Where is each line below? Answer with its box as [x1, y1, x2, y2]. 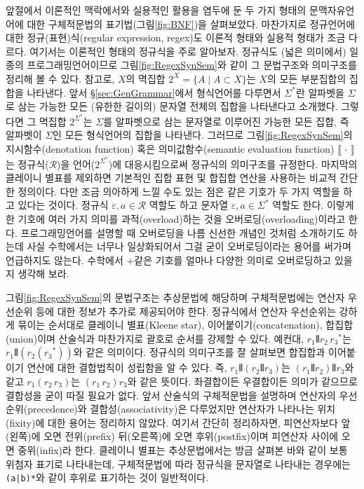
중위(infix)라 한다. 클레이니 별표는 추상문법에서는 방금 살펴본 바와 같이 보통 [18, 442, 348, 457]
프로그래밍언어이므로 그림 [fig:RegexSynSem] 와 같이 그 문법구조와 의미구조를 [27, 57, 357, 72]
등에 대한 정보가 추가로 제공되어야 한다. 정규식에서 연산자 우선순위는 [36, 303, 336, 318]
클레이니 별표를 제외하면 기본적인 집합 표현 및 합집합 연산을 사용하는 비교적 [6, 170, 337, 185]
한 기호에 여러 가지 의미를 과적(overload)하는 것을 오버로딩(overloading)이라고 [6, 212, 346, 226]
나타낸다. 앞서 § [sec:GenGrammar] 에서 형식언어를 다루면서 [27, 85, 281, 99]
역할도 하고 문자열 [149, 198, 229, 212]
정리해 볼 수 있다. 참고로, [6, 71, 115, 85]
